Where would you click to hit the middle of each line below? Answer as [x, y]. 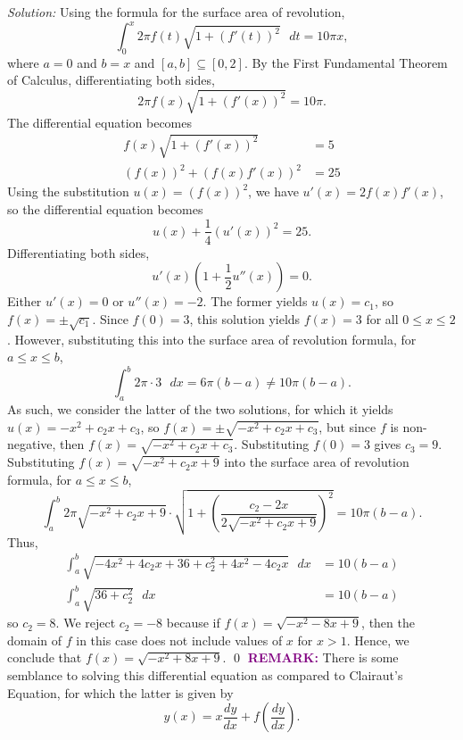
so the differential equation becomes [105, 208]
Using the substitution [68, 191]
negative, [32, 444]
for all [382, 318]
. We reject [86, 623]
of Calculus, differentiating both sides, [111, 80]
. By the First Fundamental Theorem [346, 62]
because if [193, 623]
